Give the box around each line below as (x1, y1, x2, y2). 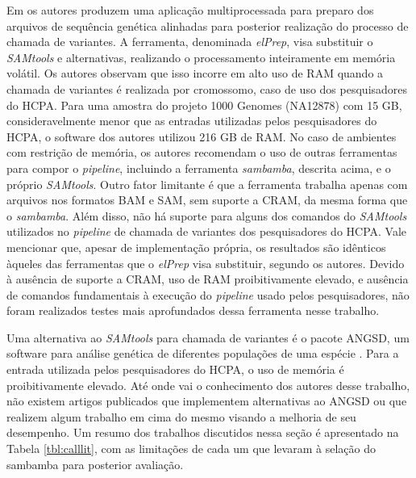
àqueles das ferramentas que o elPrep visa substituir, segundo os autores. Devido (6, 254, 405, 271)
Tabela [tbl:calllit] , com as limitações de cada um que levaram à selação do (6, 440, 376, 457)
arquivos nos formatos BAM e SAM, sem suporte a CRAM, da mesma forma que (6, 191, 408, 208)
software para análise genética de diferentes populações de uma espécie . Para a (6, 345, 399, 362)
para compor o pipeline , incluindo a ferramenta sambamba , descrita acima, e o (6, 159, 391, 176)
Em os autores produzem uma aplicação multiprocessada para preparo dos (6, 2, 374, 18)
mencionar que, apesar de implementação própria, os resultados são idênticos (6, 238, 386, 255)
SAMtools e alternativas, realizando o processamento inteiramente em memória (6, 48, 396, 65)
